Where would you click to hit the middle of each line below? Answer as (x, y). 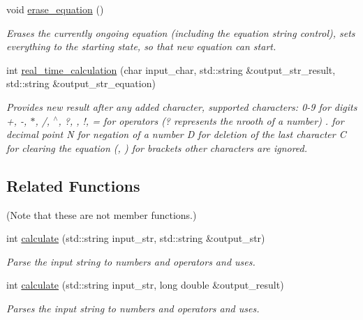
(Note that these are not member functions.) (102, 214)
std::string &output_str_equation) (81, 83)
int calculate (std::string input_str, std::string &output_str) (136, 238)
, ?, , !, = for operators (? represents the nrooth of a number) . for (201, 120)
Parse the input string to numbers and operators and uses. (131, 261)
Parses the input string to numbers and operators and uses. (133, 308)
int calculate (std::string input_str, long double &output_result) (145, 285)
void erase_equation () (55, 9)
